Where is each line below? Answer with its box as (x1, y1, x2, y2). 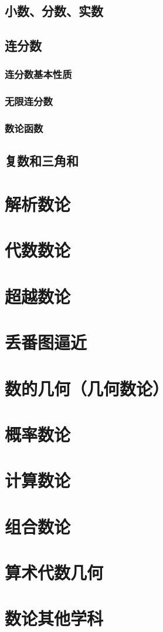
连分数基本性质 (5, 67, 72, 82)
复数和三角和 (5, 152, 79, 170)
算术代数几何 (5, 560, 104, 584)
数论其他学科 (5, 606, 104, 630)
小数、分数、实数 (5, 2, 103, 20)
